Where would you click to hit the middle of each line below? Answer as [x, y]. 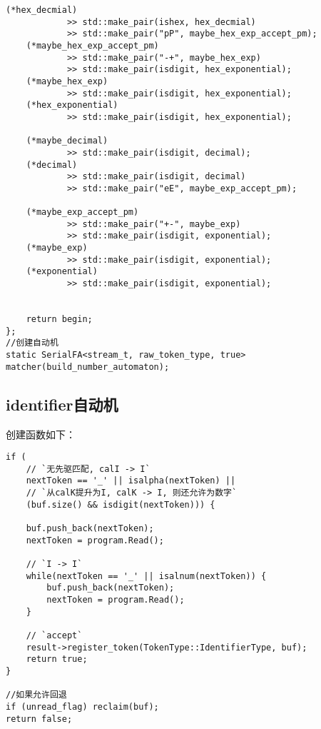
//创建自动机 [32, 343]
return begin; [59, 320]
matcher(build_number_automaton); [88, 367]
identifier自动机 [62, 404]
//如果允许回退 [36, 695]
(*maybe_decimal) [67, 141]
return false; [39, 719]
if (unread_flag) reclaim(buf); [82, 707]
